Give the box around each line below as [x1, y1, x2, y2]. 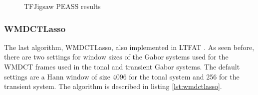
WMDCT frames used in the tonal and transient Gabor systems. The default [4, 61, 240, 71]
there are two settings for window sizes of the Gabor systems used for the [4, 51, 229, 62]
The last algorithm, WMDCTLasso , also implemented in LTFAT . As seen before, [4, 41, 255, 52]
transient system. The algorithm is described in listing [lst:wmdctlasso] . [4, 81, 222, 91]
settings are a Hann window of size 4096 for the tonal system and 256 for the [4, 71, 240, 81]
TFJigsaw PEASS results [24, 1, 101, 11]
